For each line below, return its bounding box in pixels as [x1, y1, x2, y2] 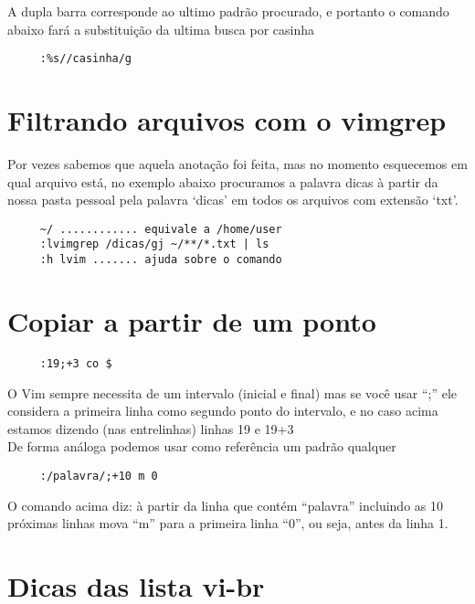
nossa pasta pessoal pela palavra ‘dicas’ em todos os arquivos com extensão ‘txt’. [7, 190, 459, 209]
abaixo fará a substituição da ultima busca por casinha [7, 19, 315, 38]
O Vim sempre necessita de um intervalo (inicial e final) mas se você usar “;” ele [7, 383, 458, 402]
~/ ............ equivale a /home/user [39, 222, 282, 236]
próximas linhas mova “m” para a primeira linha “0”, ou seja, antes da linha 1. [7, 514, 449, 533]
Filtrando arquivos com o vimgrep [7, 101, 447, 139]
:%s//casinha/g [39, 52, 132, 66]
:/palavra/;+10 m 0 [39, 469, 158, 482]
